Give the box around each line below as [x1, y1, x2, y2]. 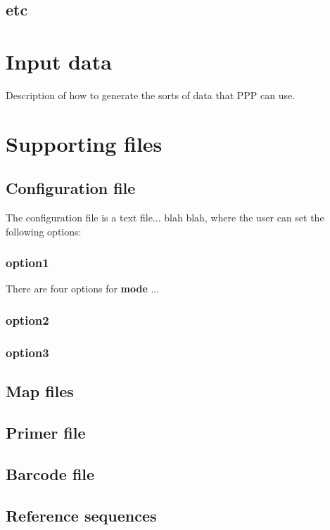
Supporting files [6, 129, 163, 157]
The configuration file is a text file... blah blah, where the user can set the [6, 210, 324, 225]
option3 [6, 343, 49, 361]
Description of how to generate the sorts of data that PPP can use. [6, 87, 296, 102]
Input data [6, 46, 112, 75]
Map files [6, 380, 74, 402]
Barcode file [6, 463, 95, 484]
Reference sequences [6, 504, 157, 526]
